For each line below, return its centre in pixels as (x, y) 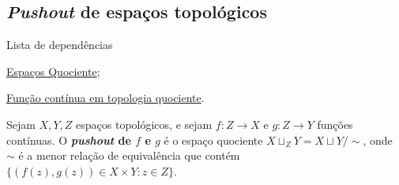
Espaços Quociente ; (53, 71)
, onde (378, 140)
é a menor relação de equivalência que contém (129, 155)
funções (335, 124)
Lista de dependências (60, 45)
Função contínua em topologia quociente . (105, 98)
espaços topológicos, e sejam (144, 124)
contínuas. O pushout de (69, 140)
